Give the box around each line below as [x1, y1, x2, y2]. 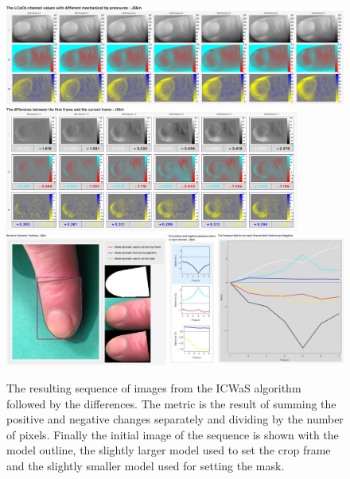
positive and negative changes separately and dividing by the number [6, 411, 344, 427]
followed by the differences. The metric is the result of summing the [6, 395, 336, 411]
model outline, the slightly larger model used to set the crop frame [6, 442, 331, 458]
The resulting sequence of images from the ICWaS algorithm [6, 379, 301, 396]
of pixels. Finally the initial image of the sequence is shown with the [6, 426, 339, 442]
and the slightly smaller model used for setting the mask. [6, 457, 285, 473]
